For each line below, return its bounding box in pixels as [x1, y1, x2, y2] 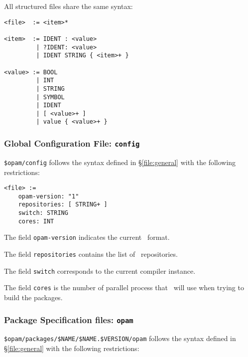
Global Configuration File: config [4, 137, 140, 150]
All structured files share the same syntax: [4, 1, 133, 11]
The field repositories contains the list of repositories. [4, 249, 178, 259]
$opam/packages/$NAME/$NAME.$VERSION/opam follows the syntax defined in [4, 333, 236, 344]
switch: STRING [18, 209, 68, 217]
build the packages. [4, 292, 63, 303]
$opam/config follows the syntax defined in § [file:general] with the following [4, 157, 236, 167]
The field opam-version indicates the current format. [4, 232, 170, 242]
